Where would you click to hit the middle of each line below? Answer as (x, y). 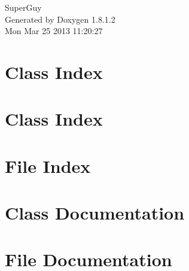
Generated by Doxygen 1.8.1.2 (60, 19)
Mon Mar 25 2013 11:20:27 (54, 31)
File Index (48, 165)
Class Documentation (95, 213)
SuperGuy (23, 7)
